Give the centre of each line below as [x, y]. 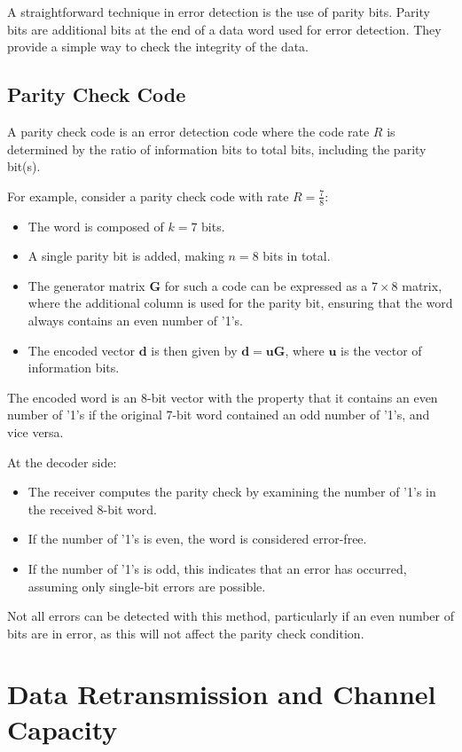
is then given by [194, 350]
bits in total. [297, 256]
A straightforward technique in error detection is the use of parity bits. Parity [219, 12]
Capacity [63, 728]
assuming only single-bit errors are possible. [147, 586]
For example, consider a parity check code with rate [148, 196]
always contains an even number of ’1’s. [135, 320]
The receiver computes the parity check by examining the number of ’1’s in [232, 492]
